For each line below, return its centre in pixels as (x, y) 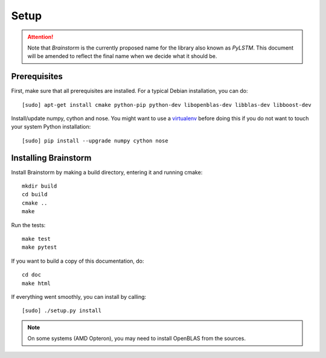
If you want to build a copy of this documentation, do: (78, 261)
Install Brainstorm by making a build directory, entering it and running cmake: (107, 172)
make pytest (40, 247)
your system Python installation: (51, 127)
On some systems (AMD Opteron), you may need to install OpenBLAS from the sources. (136, 339)
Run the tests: (28, 225)
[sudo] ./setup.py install (62, 311)
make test (36, 239)
